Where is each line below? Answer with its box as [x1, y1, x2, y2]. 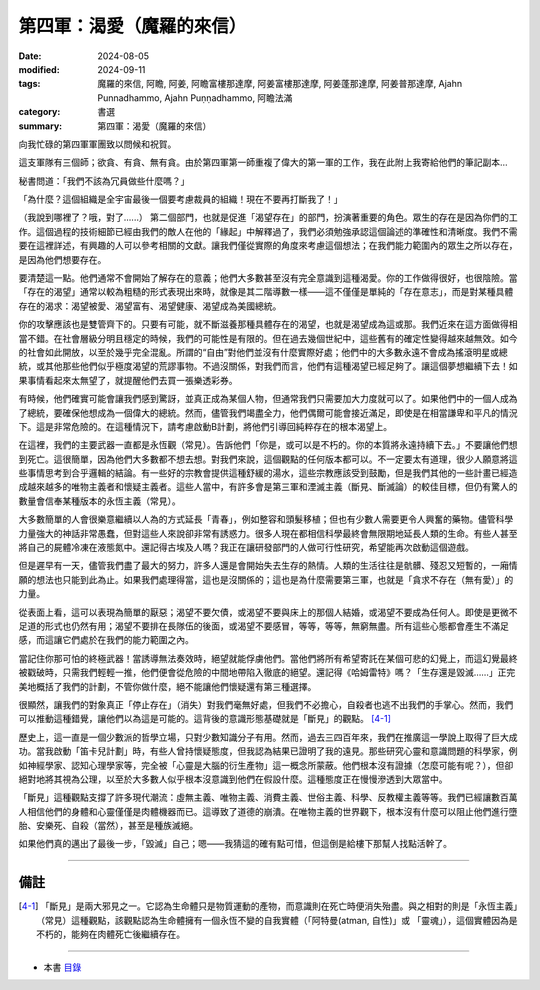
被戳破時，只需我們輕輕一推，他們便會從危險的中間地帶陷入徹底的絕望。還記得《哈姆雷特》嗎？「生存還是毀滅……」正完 [18, 666, 516, 679]
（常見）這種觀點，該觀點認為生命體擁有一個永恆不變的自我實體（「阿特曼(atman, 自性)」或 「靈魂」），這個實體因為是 [36, 914, 518, 926]
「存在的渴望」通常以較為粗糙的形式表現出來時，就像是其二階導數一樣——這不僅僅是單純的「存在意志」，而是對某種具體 [18, 286, 514, 298]
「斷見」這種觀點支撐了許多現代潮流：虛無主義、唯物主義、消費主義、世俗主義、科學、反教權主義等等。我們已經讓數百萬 [18, 791, 518, 804]
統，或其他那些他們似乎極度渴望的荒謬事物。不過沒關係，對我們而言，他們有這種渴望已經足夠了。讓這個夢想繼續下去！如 [18, 360, 518, 372]
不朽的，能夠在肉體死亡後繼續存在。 [36, 928, 185, 940]
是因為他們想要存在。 [18, 253, 107, 265]
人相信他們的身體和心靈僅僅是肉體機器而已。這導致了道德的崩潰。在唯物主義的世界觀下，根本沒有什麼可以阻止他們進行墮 [18, 805, 518, 817]
